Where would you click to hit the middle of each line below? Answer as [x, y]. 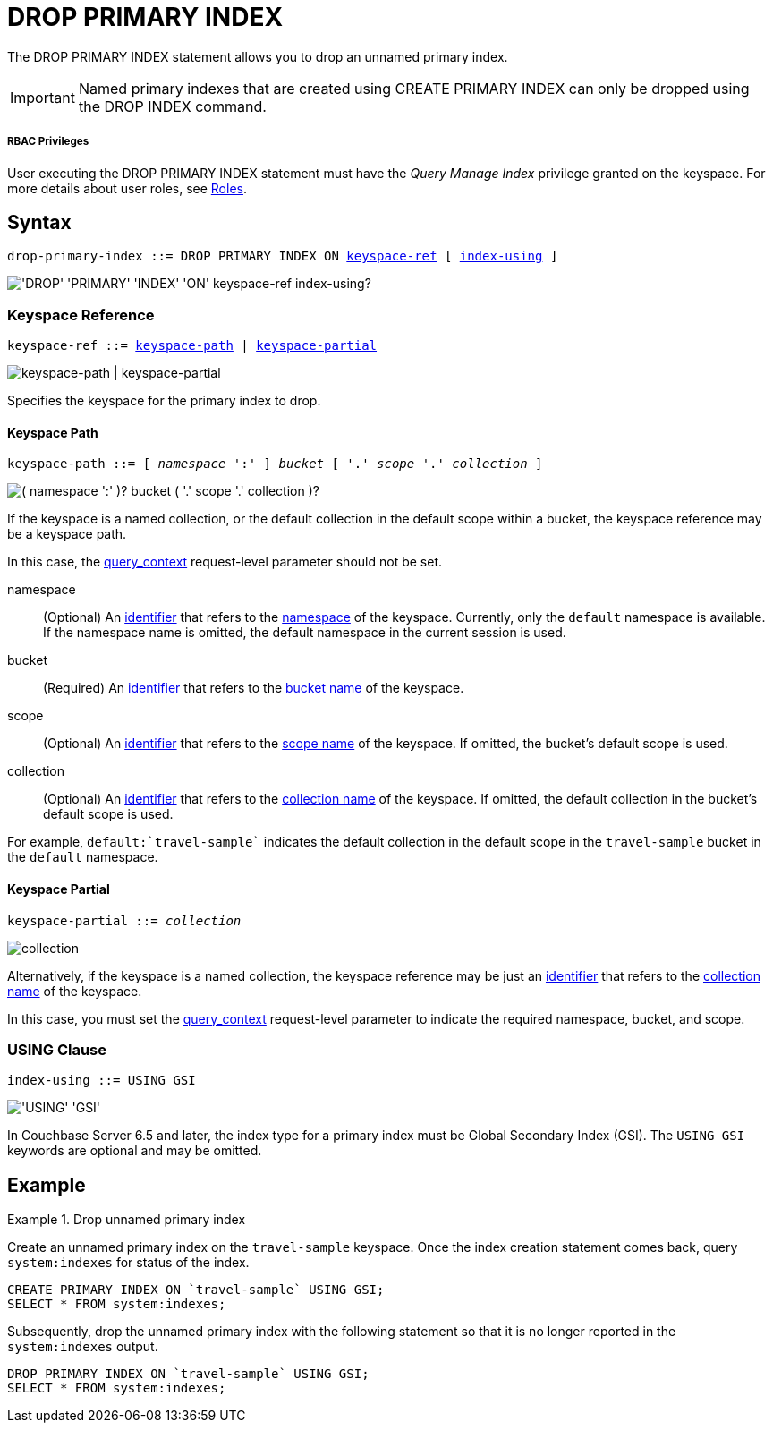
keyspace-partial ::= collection [124, 920]
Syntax [39, 222]
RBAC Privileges [48, 142]
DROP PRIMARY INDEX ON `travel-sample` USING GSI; [188, 1374]
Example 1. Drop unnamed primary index [127, 1220]
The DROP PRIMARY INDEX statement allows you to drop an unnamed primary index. [258, 56]
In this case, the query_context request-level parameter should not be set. [225, 562]
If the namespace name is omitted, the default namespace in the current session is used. [305, 633]
